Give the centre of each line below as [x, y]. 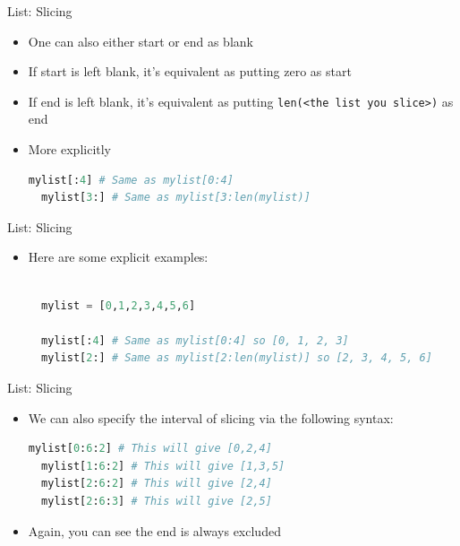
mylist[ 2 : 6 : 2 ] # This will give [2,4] [157, 484]
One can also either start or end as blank [141, 41]
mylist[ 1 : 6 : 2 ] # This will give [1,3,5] [163, 466]
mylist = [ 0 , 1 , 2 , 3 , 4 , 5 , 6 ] [119, 305]
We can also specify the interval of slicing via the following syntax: [211, 417]
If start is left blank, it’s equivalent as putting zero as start [190, 71]
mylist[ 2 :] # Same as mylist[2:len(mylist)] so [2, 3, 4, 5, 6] [237, 358]
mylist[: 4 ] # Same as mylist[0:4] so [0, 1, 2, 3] [195, 340]
